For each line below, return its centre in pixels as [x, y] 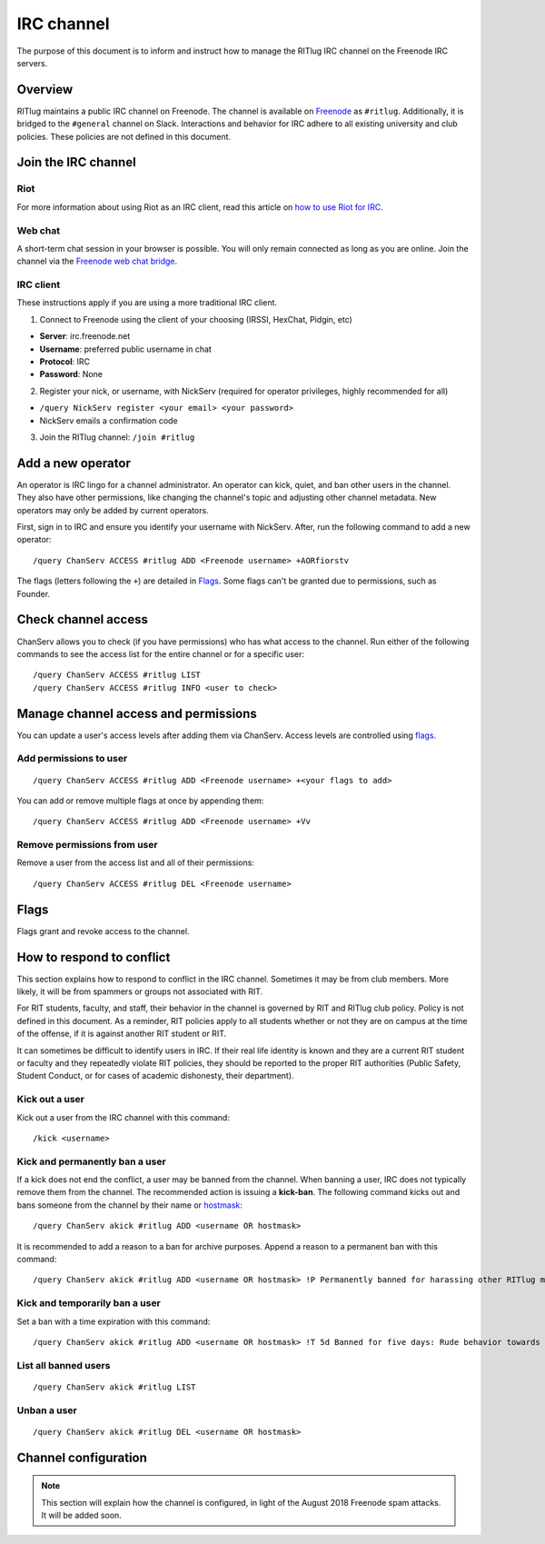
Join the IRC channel [76, 162]
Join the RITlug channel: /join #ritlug [117, 437]
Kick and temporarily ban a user [89, 1303]
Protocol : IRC [65, 362]
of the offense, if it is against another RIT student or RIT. [122, 1034]
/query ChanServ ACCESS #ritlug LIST [117, 675]
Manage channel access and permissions [137, 713]
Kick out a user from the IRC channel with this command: [124, 1117]
